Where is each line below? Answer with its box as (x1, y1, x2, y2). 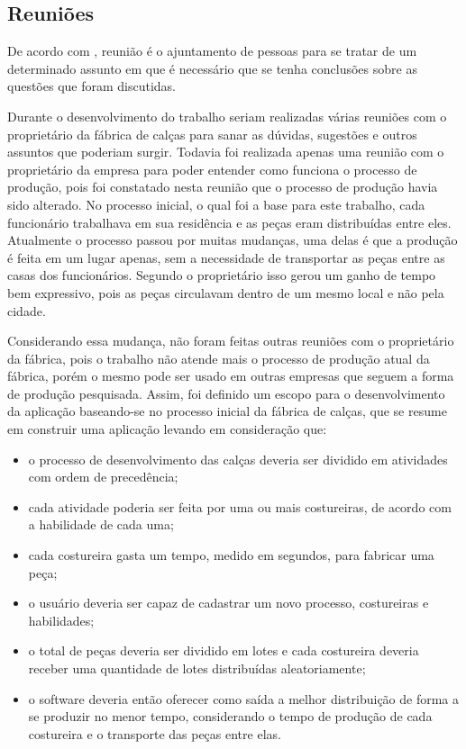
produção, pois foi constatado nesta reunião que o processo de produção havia (7, 177, 438, 196)
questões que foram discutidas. (7, 77, 177, 95)
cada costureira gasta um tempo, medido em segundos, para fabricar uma (28, 546, 434, 564)
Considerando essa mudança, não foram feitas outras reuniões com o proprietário (7, 331, 454, 350)
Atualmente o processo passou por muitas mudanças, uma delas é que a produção (7, 230, 458, 249)
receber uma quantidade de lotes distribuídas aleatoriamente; (28, 659, 366, 678)
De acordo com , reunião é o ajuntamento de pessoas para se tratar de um (7, 41, 417, 60)
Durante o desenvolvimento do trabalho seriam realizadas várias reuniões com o (7, 106, 447, 125)
